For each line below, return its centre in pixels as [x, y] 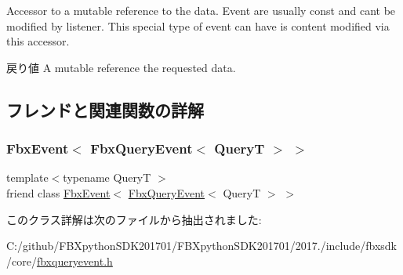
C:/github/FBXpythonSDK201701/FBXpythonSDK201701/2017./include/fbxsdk [201, 246]
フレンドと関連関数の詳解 [105, 109]
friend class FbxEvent [58, 192]
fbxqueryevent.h [74, 261]
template [27, 177]
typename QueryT [107, 177]
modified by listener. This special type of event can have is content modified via [198, 25]
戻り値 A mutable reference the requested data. [121, 67]
